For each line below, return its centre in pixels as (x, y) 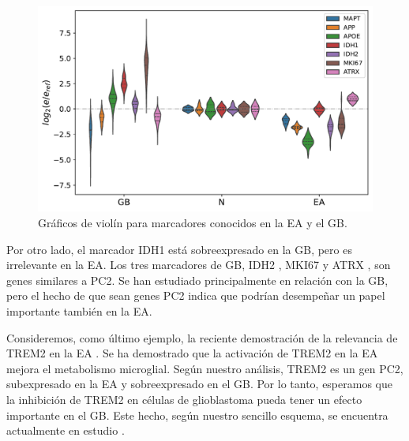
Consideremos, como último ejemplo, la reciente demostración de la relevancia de (202, 337)
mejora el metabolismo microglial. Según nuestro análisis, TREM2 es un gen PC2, (205, 368)
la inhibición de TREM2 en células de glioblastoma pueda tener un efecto (184, 399)
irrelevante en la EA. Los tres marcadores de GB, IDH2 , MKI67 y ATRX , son (199, 265)
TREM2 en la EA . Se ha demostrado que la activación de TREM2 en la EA (192, 353)
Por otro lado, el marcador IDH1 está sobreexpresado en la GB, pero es (179, 249)
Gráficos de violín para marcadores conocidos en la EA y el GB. (193, 223)
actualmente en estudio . (66, 430)
